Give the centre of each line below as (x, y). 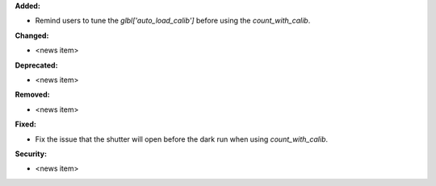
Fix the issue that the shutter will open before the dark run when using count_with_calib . (182, 139)
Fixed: (25, 124)
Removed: (32, 95)
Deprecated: (36, 65)
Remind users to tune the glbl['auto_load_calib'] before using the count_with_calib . (173, 21)
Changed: (32, 35)
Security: (31, 154)
